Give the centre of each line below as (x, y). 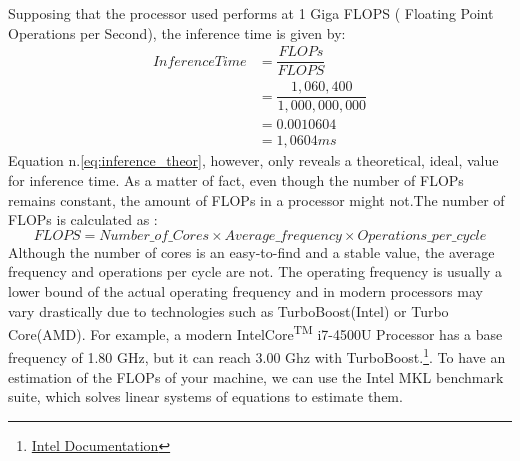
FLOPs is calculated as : (83, 219)
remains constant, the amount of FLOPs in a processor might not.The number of (256, 199)
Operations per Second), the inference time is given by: (177, 32)
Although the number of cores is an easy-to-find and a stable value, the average (251, 251)
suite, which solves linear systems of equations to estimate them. (205, 396)
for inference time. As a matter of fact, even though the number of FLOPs (236, 180)
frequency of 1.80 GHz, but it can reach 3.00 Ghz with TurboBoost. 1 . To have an (257, 356)
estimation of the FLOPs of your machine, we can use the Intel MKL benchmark (256, 376)
